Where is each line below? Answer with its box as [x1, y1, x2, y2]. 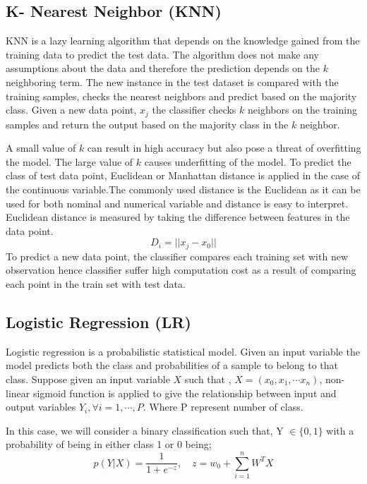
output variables [6, 399, 76, 414]
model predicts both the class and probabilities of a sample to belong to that [6, 358, 339, 373]
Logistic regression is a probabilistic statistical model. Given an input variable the [6, 344, 360, 358]
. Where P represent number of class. [143, 399, 303, 414]
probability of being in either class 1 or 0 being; [6, 437, 212, 452]
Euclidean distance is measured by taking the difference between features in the [6, 210, 350, 224]
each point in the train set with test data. [6, 277, 186, 291]
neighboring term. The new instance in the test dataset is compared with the [6, 74, 339, 89]
